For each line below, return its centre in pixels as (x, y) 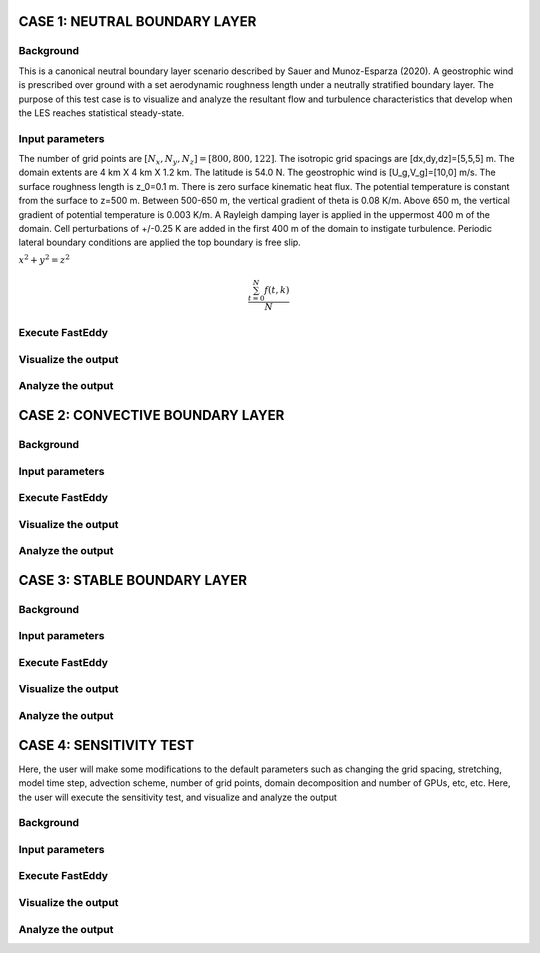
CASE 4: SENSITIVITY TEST (106, 745)
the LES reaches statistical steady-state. (101, 112)
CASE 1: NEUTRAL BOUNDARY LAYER (137, 21)
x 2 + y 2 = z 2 (44, 259)
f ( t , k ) (277, 290)
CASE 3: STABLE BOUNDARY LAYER (132, 580)
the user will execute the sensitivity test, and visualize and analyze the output (177, 797)
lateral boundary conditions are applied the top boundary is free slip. (160, 242)
